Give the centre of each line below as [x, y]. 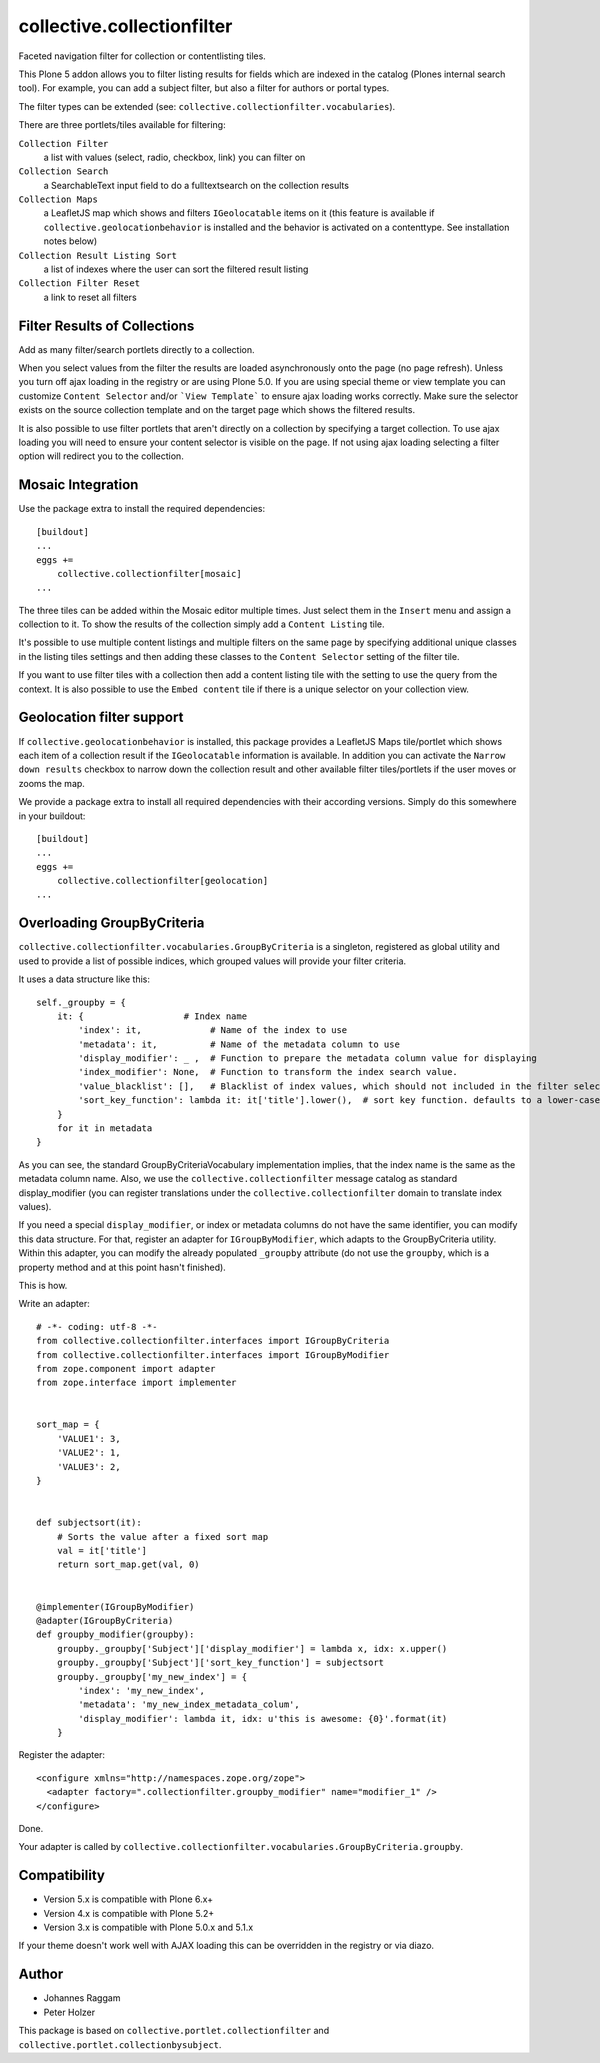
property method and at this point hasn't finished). [122, 1267]
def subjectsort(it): [89, 1523]
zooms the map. [51, 783]
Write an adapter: [54, 1304]
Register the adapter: [61, 1755]
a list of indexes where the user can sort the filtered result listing [176, 269]
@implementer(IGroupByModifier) [115, 1606]
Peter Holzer [69, 2012]
